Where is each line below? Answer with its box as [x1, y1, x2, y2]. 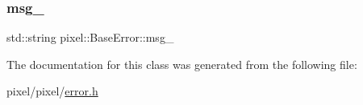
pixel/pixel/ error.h [6, 83, 98, 99]
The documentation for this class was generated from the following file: [6, 55, 357, 72]
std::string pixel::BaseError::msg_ [6, 29, 174, 46]
